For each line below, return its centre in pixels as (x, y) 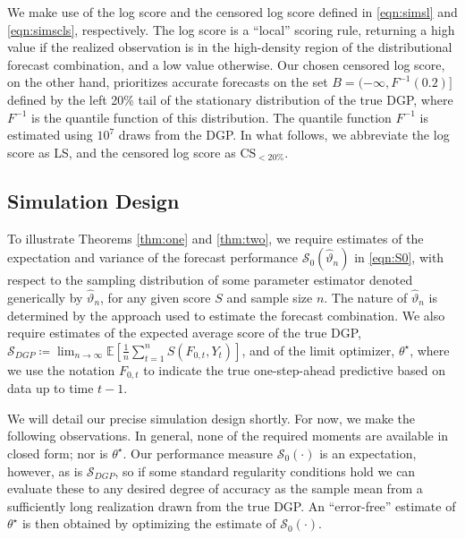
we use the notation (61, 369)
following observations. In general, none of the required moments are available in (228, 436)
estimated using (50, 135)
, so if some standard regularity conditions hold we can (265, 471)
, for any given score (156, 297)
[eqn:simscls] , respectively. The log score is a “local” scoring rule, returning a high (231, 29)
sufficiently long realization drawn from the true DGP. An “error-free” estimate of (232, 505)
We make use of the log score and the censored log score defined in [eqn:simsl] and (232, 12)
